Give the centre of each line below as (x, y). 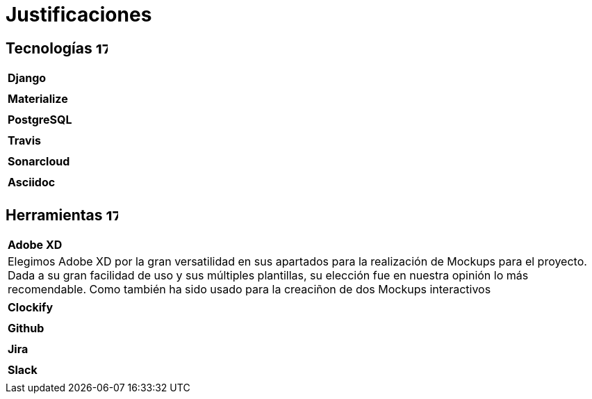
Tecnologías (49, 48)
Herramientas (54, 215)
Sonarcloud (39, 162)
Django (27, 78)
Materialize (38, 99)
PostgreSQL (40, 120)
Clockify (31, 308)
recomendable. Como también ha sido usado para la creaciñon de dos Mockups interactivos (249, 290)
